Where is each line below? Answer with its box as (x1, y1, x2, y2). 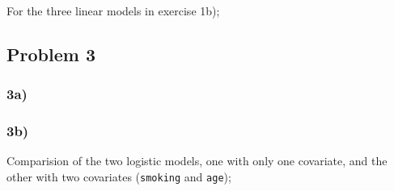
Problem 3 (6, 41, 95, 66)
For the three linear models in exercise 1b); (6, 2, 220, 19)
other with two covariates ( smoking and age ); (6, 168, 231, 185)
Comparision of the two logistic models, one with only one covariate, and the (6, 152, 388, 169)
